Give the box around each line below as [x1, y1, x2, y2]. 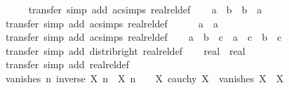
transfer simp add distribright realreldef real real [5, 43, 246, 58]
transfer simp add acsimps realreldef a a [5, 15, 219, 30]
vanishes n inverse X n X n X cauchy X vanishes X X [5, 70, 284, 85]
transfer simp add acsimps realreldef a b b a [28, 2, 262, 16]
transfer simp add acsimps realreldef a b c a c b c [5, 30, 282, 44]
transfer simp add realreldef [5, 57, 130, 72]
